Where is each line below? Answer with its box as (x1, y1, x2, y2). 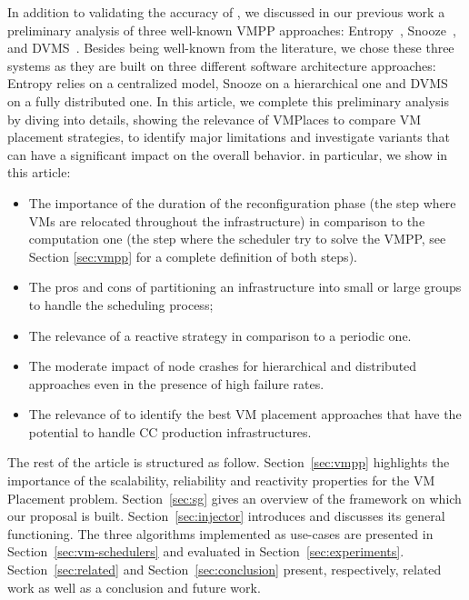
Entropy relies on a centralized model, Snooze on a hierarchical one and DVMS (7, 74, 448, 93)
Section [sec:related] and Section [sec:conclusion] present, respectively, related (7, 560, 442, 579)
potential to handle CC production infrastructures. (28, 422, 312, 441)
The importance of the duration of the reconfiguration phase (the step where (28, 193, 456, 212)
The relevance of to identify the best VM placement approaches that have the (28, 405, 462, 424)
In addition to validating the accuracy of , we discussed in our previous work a (7, 3, 445, 21)
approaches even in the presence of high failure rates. (28, 374, 324, 393)
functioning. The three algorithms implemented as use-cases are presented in (7, 524, 434, 543)
